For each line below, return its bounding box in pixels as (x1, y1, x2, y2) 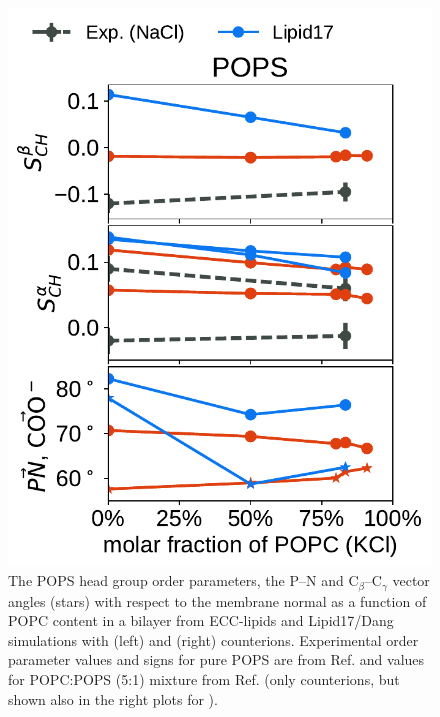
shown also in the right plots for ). (8, 688, 218, 709)
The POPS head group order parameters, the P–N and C (8, 570, 359, 591)
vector (392, 570, 430, 591)
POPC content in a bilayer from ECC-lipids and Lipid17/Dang (8, 610, 394, 631)
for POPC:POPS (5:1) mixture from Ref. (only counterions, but (8, 669, 400, 690)
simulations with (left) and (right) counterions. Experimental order (8, 629, 419, 650)
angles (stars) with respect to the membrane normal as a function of (8, 590, 427, 611)
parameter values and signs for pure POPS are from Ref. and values (8, 649, 425, 670)
